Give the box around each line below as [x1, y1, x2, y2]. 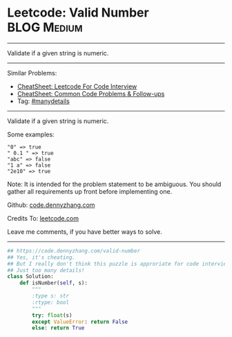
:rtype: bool [32, 299, 70, 306]
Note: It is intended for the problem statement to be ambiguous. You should [7, 180, 222, 188]
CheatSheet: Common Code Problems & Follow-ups [17, 89, 165, 98]
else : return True [32, 325, 85, 331]
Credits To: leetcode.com [7, 214, 79, 222]
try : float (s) [32, 311, 72, 319]
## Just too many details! [7, 266, 85, 274]
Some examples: [7, 130, 55, 138]
